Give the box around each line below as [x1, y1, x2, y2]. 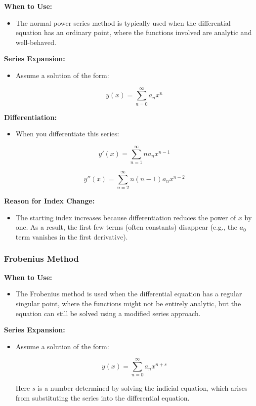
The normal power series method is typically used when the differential [15, 17, 231, 28]
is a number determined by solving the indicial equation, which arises [38, 383, 248, 393]
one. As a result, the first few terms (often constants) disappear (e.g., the [15, 222, 238, 232]
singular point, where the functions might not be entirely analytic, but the [15, 298, 241, 308]
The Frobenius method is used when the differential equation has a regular [15, 288, 242, 299]
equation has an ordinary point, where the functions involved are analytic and [15, 27, 252, 38]
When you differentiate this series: [15, 128, 119, 139]
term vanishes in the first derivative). [15, 231, 128, 242]
